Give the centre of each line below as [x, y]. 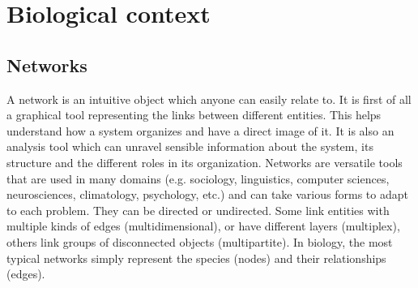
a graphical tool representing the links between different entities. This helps [194, 115]
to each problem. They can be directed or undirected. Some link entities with [198, 210]
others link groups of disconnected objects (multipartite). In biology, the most [200, 241]
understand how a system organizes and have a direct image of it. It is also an [200, 130]
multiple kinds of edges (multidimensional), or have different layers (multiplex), [203, 226]
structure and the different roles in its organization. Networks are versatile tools [205, 162]
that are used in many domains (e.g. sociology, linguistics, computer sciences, [198, 178]
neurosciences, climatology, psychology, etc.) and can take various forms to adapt [207, 194]
